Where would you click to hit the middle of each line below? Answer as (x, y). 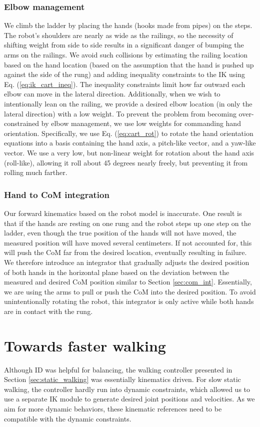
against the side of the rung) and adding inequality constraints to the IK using (124, 74)
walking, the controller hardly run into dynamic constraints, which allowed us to (127, 389)
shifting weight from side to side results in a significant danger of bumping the (124, 45)
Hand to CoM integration (57, 194)
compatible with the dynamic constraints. (68, 418)
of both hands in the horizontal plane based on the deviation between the (117, 272)
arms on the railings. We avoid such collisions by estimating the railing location (126, 54)
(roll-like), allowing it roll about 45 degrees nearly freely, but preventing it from (126, 162)
